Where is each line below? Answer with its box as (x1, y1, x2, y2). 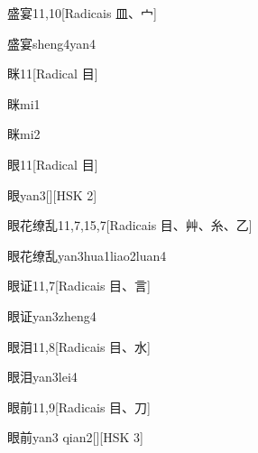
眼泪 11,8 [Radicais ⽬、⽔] (7, 337, 151, 356)
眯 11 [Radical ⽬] (7, 64, 98, 83)
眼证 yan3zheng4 (7, 306, 97, 325)
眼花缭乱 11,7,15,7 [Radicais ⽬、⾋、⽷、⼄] (7, 216, 253, 235)
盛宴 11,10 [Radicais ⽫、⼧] (7, 4, 157, 22)
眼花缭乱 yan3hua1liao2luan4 (7, 245, 167, 264)
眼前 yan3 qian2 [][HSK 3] (7, 428, 143, 447)
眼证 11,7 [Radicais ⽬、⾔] (7, 276, 151, 295)
